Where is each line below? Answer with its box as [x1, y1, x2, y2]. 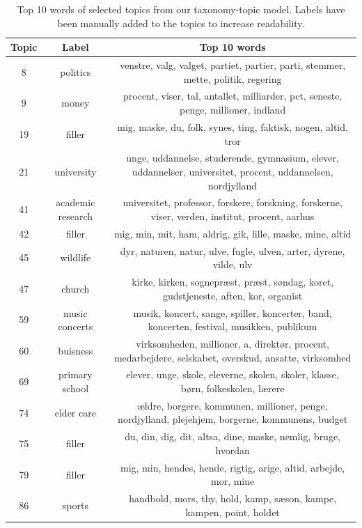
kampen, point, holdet [185, 504, 280, 519]
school [62, 381, 89, 395]
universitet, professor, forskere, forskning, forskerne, [123, 195, 343, 210]
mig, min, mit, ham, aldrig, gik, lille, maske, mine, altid [113, 226, 352, 240]
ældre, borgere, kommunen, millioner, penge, [137, 398, 328, 412]
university [54, 164, 97, 178]
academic [56, 195, 95, 210]
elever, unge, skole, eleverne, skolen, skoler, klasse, [126, 367, 339, 382]
